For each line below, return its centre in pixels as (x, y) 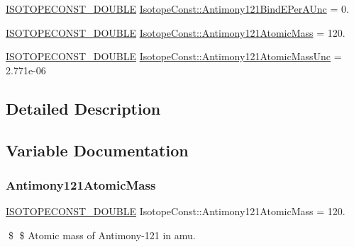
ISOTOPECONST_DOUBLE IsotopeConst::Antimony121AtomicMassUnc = (174, 56)
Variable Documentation (97, 150)
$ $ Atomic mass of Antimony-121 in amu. (102, 235)
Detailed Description (83, 108)
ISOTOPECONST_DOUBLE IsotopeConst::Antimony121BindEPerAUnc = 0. (177, 8)
